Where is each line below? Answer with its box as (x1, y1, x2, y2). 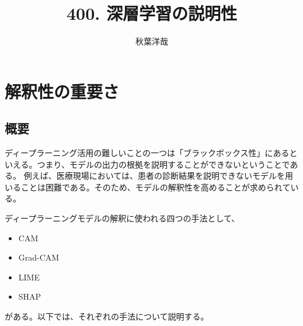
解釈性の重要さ (5, 79, 120, 103)
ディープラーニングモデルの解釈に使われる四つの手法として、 (5, 212, 240, 224)
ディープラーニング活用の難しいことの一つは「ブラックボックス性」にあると (5, 147, 298, 159)
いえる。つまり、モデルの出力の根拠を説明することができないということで (5, 158, 290, 170)
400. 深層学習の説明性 (67, 1, 237, 25)
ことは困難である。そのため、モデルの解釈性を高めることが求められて (20, 181, 291, 193)
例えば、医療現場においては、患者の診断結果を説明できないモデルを (23, 169, 285, 182)
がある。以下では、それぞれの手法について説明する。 (5, 310, 209, 322)
